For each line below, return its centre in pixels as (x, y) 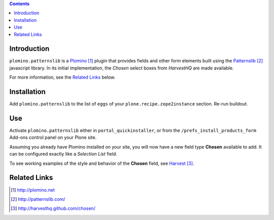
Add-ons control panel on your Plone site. (53, 137)
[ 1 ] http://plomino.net (33, 190)
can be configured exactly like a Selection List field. (63, 154)
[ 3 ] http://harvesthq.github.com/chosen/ (53, 208)
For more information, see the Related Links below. (62, 77)
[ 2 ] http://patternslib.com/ (38, 199)
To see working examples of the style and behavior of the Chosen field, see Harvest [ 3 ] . (102, 163)
